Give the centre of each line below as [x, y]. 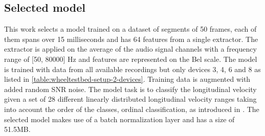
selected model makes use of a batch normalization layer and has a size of [119, 119]
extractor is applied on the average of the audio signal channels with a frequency [130, 49]
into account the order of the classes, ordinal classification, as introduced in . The [132, 109]
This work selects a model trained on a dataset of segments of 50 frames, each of [130, 29]
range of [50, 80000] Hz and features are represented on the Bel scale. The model [131, 59]
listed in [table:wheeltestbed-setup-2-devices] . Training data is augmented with [127, 79]
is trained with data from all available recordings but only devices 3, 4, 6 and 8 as [132, 69]
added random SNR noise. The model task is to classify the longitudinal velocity [130, 89]
